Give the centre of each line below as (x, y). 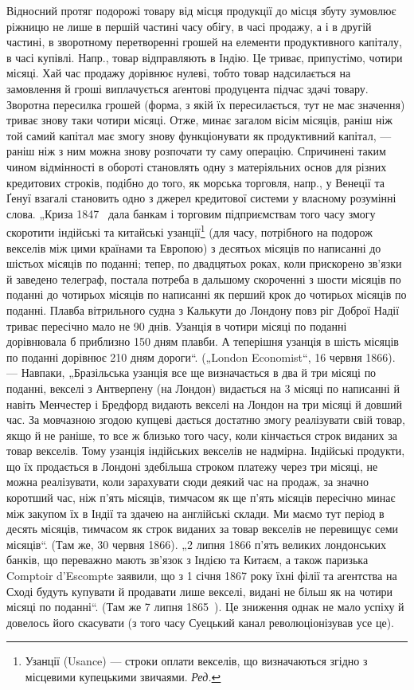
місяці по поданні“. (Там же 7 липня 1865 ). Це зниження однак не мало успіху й (205, 607)
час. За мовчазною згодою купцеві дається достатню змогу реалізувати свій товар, (206, 419)
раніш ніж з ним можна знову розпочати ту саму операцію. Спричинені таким (196, 151)
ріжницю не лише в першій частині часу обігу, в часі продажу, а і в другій (189, 26)
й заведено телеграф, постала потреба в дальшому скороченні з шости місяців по (204, 278)
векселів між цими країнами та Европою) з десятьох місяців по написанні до (194, 247)
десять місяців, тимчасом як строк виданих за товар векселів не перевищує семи (202, 529)
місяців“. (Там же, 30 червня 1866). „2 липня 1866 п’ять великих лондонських (197, 544)
